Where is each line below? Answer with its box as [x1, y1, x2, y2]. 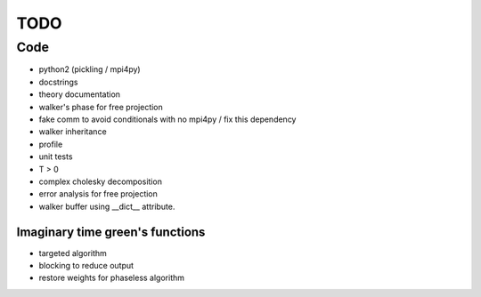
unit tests [38, 151, 73, 162]
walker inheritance [38, 126, 107, 137]
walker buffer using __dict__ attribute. [38, 201, 175, 212]
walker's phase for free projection [38, 101, 164, 112]
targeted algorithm [38, 247, 107, 258]
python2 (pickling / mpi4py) [38, 64, 142, 75]
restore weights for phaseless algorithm [38, 272, 185, 284]
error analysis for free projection [38, 189, 158, 199]
